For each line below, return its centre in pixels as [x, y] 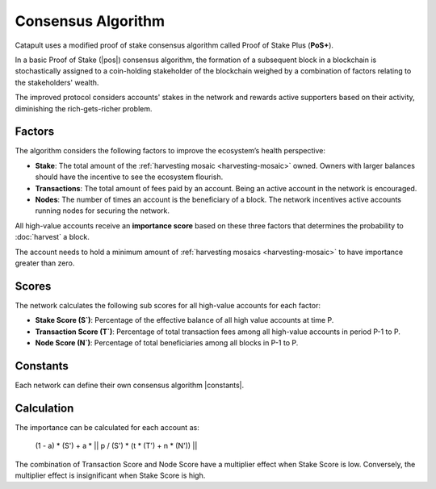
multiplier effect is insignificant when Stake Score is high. [110, 475]
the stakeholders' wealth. [57, 82]
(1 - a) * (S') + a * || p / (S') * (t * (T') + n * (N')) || [116, 446]
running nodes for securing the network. [102, 211]
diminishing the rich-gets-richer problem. [84, 108]
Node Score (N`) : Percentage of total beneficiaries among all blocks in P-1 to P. [167, 343]
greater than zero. [45, 263]
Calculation [44, 408]
